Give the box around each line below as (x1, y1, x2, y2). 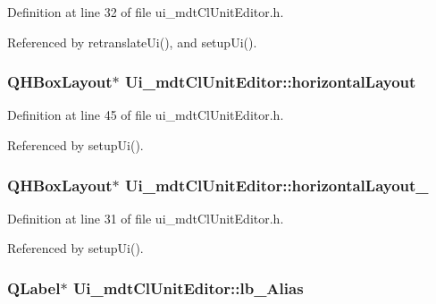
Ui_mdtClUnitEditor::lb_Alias (72, 276, 304, 299)
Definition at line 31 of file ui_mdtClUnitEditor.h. (7, 208, 284, 227)
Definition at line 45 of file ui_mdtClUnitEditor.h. (7, 106, 284, 124)
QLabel (7, 276, 61, 299)
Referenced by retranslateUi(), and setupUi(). (7, 32, 257, 51)
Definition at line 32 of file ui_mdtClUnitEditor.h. (7, 3, 284, 21)
